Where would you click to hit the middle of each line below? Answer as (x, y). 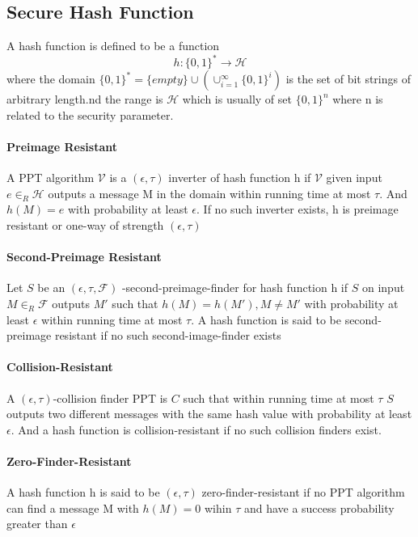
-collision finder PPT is (110, 397)
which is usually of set (237, 99)
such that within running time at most (279, 397)
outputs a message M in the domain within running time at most (209, 193)
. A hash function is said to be (266, 319)
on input (383, 288)
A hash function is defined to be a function (113, 46)
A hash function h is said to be (83, 492)
